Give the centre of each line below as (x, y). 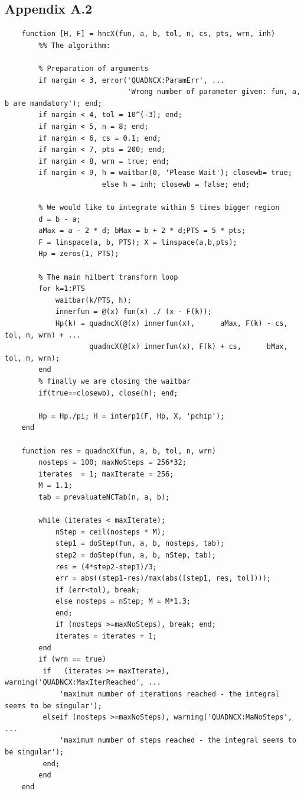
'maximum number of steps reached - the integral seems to (178, 740)
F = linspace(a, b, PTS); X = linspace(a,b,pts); (138, 242)
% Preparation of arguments (94, 68)
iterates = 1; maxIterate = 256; (106, 474)
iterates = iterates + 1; (106, 636)
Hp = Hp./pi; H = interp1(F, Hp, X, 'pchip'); (132, 416)
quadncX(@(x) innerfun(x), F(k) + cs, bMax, (189, 347)
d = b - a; (60, 219)
